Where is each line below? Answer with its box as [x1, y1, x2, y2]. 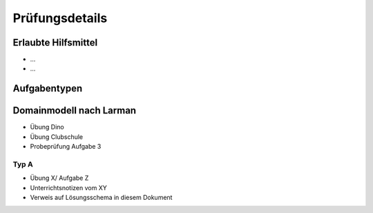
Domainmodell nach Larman [12, 104, 137, 117]
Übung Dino [30, 123, 65, 131]
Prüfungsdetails [12, 10, 108, 26]
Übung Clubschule [30, 132, 84, 141]
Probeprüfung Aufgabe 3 [30, 142, 102, 151]
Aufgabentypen [12, 83, 83, 95]
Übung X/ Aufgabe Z [30, 174, 89, 183]
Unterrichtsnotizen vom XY [30, 183, 107, 192]
